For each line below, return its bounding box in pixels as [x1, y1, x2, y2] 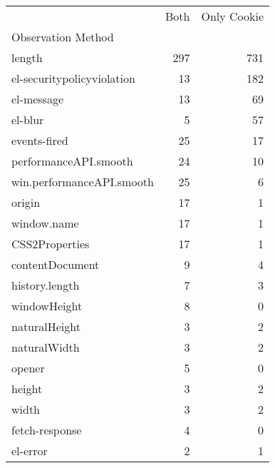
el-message [11, 91, 64, 107]
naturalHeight [11, 318, 81, 335]
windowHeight [11, 297, 83, 314]
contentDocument [11, 256, 100, 273]
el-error [11, 442, 48, 459]
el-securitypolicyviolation [11, 70, 135, 86]
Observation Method [11, 29, 114, 45]
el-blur [11, 111, 44, 128]
